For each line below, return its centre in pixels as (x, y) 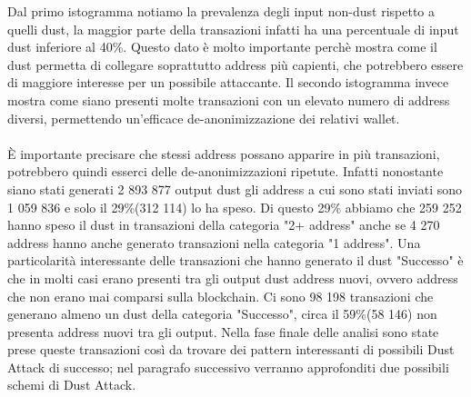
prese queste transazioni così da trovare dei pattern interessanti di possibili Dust (231, 349)
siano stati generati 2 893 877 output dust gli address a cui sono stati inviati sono (235, 189)
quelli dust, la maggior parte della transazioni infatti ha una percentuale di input (233, 29)
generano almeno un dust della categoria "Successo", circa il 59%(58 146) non (222, 314)
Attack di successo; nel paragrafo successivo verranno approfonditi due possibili (228, 367)
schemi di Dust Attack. (72, 385)
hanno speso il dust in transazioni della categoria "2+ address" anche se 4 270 (224, 225)
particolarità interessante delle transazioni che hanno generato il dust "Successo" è (235, 260)
